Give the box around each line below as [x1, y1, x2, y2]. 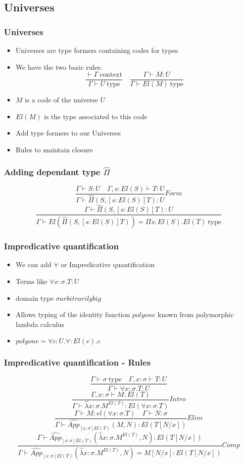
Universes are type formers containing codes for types [15, 45, 178, 55]
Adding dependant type [4, 165, 100, 178]
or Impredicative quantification [60, 259, 155, 270]
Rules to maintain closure [15, 144, 93, 155]
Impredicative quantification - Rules [4, 356, 151, 369]
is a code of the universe [25, 94, 98, 105]
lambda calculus [15, 319, 64, 329]
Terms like [15, 276, 48, 286]
